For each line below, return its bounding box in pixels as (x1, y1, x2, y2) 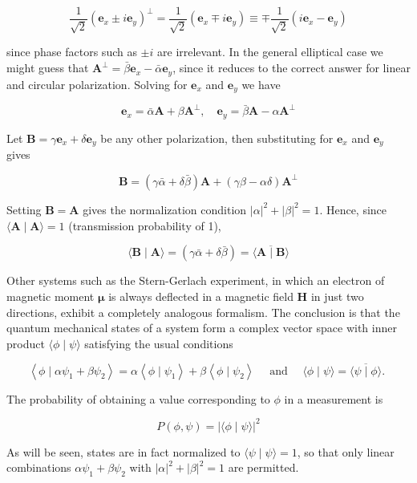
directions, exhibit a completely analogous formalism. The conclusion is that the (6, 303, 400, 320)
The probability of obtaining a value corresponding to (6, 390, 270, 407)
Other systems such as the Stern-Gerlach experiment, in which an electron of (6, 272, 385, 289)
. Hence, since (319, 201, 387, 217)
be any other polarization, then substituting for (100, 129, 334, 146)
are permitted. (228, 459, 299, 476)
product (6, 335, 45, 351)
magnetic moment (6, 287, 95, 304)
